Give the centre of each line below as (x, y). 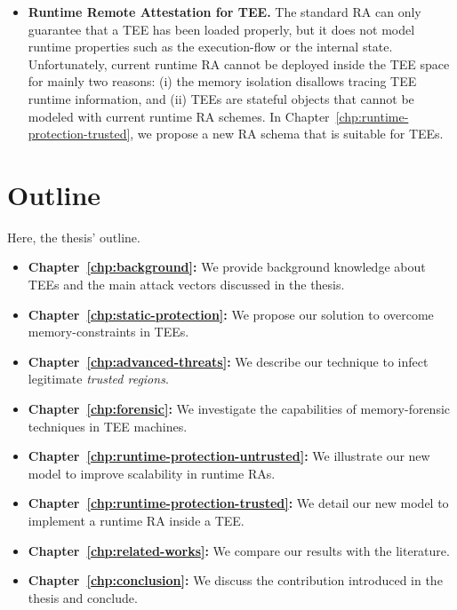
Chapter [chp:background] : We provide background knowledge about (227, 267)
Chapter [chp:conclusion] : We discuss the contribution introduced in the (235, 580)
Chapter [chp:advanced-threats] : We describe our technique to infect (228, 361)
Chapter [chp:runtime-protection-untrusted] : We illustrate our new (229, 456)
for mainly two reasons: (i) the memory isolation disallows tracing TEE (222, 81)
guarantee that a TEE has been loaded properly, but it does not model (221, 29)
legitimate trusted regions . (98, 379)
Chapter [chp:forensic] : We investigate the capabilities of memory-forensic (239, 409)
